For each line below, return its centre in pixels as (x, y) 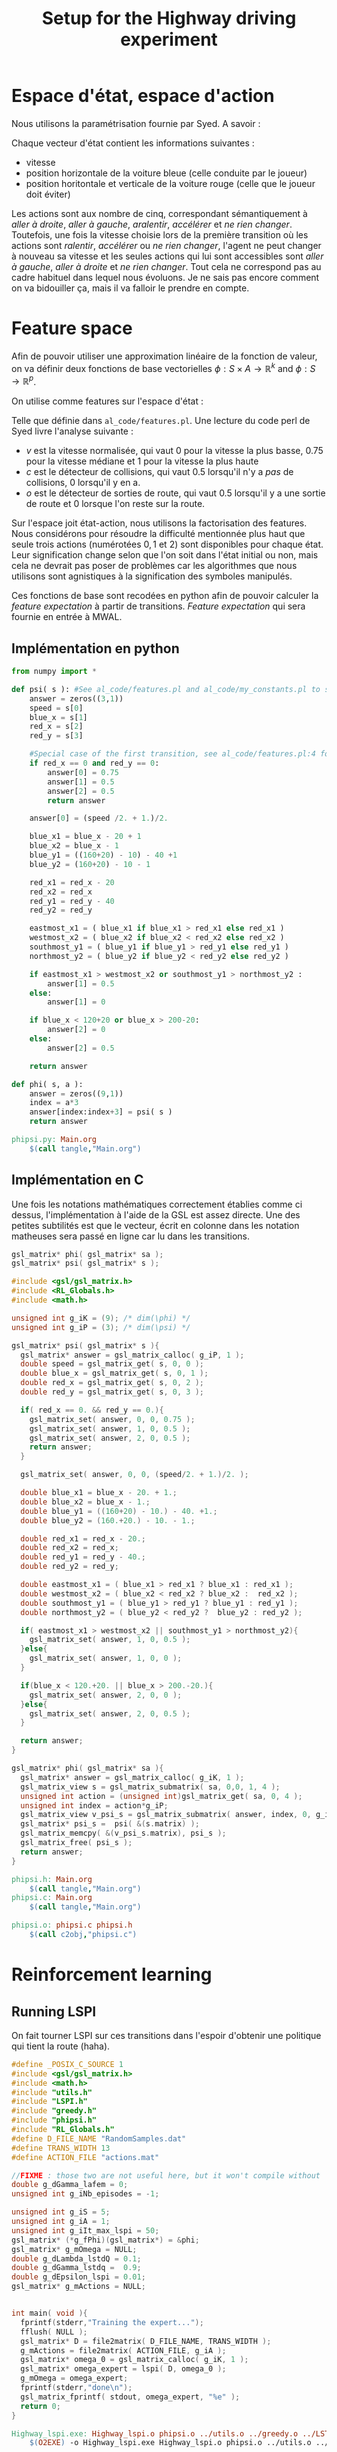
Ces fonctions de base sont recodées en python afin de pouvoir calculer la (165, 596)
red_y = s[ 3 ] (56, 736)
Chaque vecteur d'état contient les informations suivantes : (133, 143)
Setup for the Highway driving (169, 18)
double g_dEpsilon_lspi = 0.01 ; (78, 2277)
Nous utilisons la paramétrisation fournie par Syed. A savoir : (136, 123)
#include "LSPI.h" (49, 2102)
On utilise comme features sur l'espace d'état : (107, 401)
